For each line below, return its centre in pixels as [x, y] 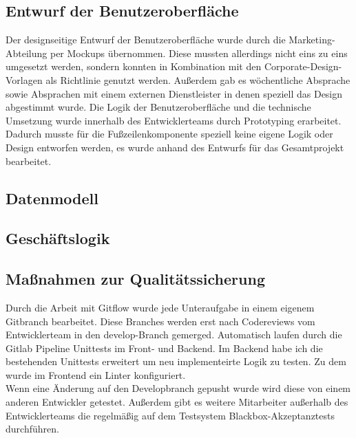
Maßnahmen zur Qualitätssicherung [135, 279]
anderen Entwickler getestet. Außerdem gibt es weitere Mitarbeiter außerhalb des [177, 402]
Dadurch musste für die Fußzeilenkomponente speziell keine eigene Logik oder [169, 134]
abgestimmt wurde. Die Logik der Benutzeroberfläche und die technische [158, 107]
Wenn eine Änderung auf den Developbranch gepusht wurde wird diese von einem [178, 388]
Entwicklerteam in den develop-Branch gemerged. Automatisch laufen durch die [174, 335]
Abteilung [27, 53]
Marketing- [312, 40]
